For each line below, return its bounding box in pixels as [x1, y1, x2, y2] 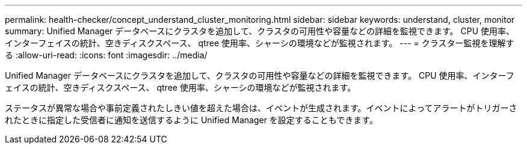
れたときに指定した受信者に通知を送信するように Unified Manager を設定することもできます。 [5, 115, 378, 125]
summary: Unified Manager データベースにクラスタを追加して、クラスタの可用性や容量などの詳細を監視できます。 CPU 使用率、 [5, 26, 514, 36]
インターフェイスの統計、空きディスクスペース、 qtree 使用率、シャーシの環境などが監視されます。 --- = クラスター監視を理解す [5, 38, 514, 48]
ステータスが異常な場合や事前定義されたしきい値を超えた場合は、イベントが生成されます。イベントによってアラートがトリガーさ [5, 103, 517, 113]
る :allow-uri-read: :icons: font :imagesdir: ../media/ [5, 50, 208, 60]
